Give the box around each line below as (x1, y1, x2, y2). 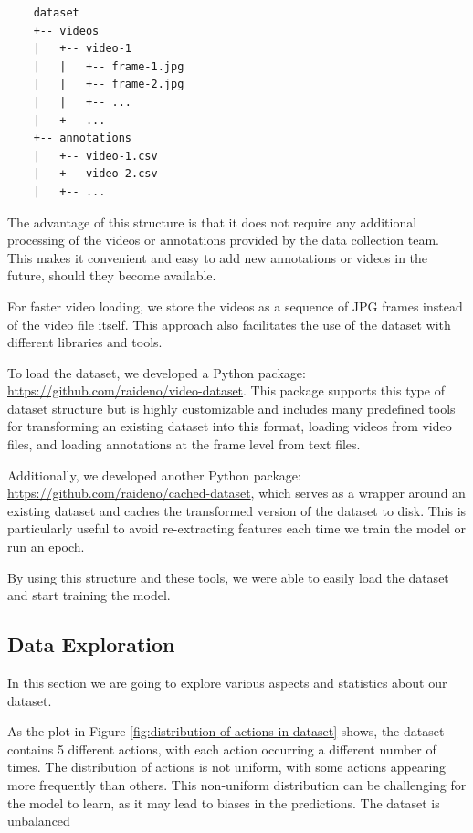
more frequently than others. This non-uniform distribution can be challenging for (7, 775, 467, 794)
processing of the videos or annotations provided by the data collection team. (7, 230, 439, 249)
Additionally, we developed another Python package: (7, 465, 301, 484)
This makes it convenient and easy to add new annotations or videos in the (7, 248, 428, 267)
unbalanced (7, 811, 70, 830)
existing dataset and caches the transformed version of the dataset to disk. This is (7, 501, 467, 520)
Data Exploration (7, 630, 175, 659)
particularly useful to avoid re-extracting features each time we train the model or (7, 519, 467, 538)
